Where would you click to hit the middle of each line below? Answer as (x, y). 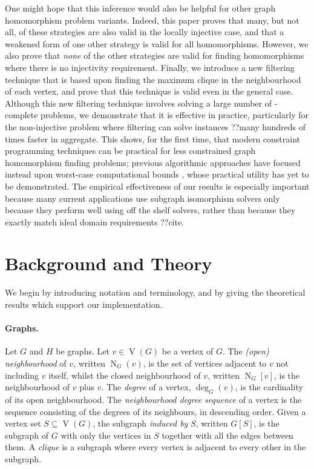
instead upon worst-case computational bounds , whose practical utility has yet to (157, 174)
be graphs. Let (83, 351)
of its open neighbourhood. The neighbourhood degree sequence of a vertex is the (153, 399)
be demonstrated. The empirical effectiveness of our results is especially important (157, 186)
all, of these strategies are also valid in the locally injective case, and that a (145, 32)
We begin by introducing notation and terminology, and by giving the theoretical (155, 292)
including (22, 375)
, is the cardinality (269, 387)
